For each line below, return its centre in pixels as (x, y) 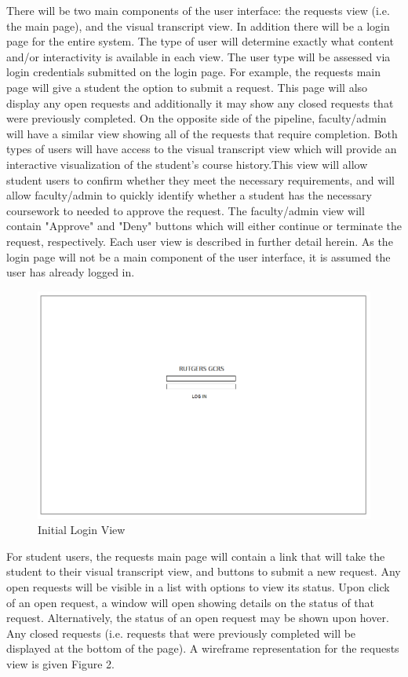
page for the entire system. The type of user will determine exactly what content (200, 41)
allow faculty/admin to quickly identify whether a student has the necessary (189, 195)
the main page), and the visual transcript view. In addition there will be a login (198, 26)
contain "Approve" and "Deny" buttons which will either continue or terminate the (204, 226)
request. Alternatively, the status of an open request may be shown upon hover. (198, 618)
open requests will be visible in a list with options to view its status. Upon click (198, 587)
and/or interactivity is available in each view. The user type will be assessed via (199, 56)
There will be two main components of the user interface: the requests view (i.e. (198, 10)
